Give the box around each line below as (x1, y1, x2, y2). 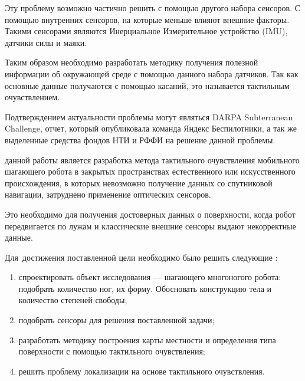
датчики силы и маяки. (5, 36, 87, 48)
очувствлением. (5, 91, 60, 103)
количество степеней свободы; (18, 294, 127, 306)
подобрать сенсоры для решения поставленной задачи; (18, 314, 215, 326)
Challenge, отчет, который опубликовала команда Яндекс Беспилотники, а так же (5, 122, 297, 134)
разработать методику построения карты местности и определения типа (18, 333, 276, 346)
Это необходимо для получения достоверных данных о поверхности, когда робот (5, 208, 296, 220)
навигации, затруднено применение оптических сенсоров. (5, 188, 211, 201)
